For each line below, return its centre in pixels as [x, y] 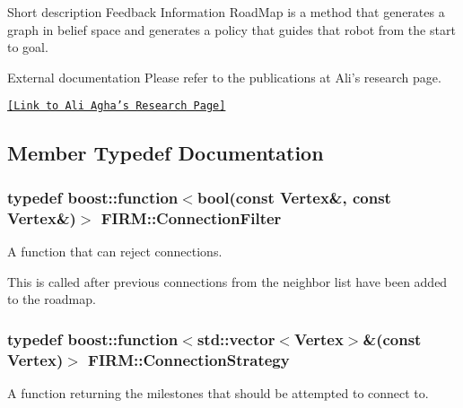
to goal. [28, 47]
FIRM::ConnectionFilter [191, 217]
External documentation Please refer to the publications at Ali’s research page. [224, 77]
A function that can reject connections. [115, 251]
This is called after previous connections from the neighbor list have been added [227, 281]
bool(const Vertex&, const [294, 197]
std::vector [236, 339]
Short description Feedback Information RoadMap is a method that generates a [226, 12]
